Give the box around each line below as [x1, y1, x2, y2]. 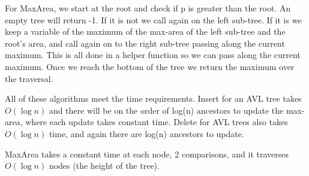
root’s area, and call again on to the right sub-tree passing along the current [5, 37, 285, 49]
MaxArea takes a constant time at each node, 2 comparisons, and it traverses [5, 147, 289, 160]
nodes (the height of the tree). [49, 159, 160, 172]
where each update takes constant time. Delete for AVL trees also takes [25, 116, 288, 128]
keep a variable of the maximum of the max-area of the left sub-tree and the [5, 25, 286, 38]
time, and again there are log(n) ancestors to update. [49, 127, 244, 139]
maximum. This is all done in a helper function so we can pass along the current [5, 48, 301, 61]
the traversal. [5, 72, 53, 84]
